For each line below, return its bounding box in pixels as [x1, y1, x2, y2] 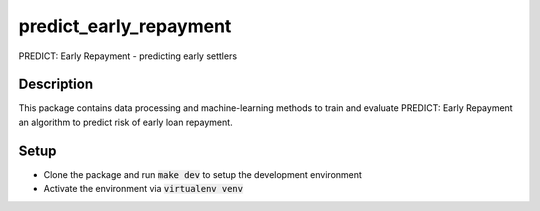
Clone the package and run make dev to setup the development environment [43, 168, 362, 180]
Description [18, 76, 94, 93]
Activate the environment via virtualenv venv [43, 183, 244, 195]
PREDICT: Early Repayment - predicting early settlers [18, 50, 238, 62]
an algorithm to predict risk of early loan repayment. [18, 116, 234, 128]
